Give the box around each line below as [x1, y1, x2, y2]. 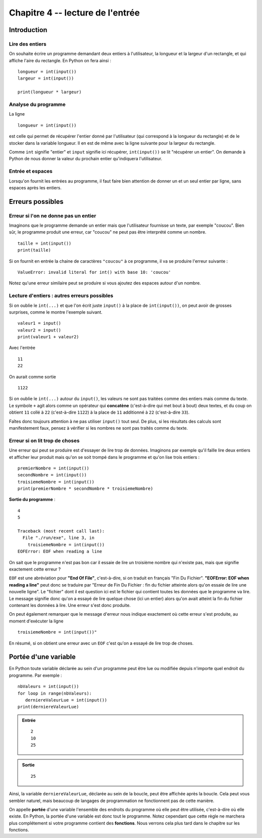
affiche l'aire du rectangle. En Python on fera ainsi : [9, 57, 112, 63]
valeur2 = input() [17, 327, 62, 333]
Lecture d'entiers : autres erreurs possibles [9, 292, 114, 299]
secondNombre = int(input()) [17, 472, 87, 478]
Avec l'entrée [9, 345, 36, 351]
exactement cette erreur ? [9, 566, 61, 572]
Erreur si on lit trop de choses [9, 437, 80, 444]
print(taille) [17, 248, 51, 253]
